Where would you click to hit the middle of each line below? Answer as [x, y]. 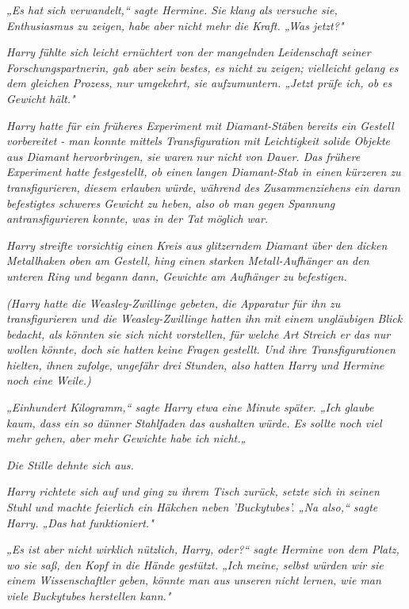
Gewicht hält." [41, 98]
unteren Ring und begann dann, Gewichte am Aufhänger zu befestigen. [177, 276]
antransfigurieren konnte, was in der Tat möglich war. [138, 218]
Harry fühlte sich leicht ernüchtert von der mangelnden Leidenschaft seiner [189, 52]
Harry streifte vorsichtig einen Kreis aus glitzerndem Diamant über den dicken [197, 245]
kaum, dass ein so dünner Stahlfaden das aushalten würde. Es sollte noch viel [194, 422]
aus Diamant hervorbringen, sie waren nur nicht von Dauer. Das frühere [183, 156]
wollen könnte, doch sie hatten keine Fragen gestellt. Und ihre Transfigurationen [201, 349]
